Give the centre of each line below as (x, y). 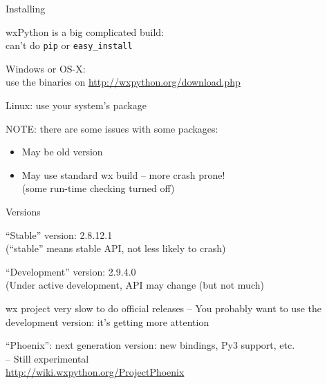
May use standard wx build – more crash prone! (123, 174)
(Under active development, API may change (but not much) (135, 285)
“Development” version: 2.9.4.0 (71, 271)
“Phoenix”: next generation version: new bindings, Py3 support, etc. (150, 345)
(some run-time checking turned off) (98, 188)
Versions (23, 211)
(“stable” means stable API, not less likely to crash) (116, 248)
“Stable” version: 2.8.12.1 (59, 234)
